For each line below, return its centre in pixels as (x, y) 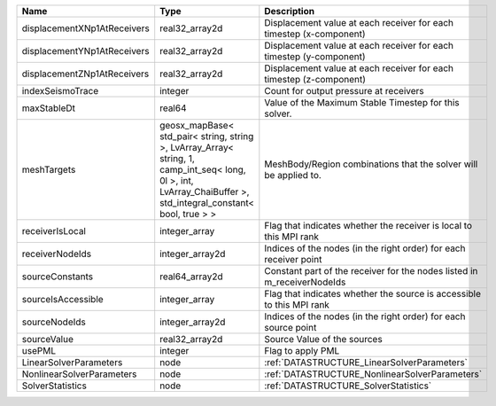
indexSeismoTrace (60, 91)
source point (291, 328)
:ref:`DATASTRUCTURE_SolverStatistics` (348, 386)
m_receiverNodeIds (305, 282)
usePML (39, 351)
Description (289, 11)
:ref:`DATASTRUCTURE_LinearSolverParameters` (366, 362)
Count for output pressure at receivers (344, 91)
